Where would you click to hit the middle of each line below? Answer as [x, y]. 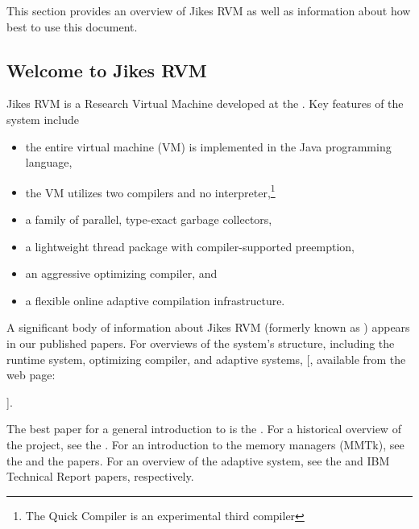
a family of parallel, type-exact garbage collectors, [149, 219]
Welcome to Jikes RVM [107, 70]
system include [43, 119]
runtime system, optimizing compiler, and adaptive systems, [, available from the [206, 359]
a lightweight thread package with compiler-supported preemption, [190, 246]
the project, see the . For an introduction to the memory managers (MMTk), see [205, 444]
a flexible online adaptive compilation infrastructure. [155, 300]
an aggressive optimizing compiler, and [121, 273]
